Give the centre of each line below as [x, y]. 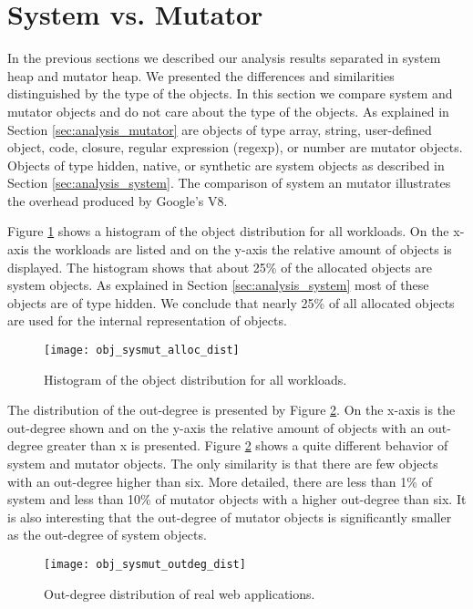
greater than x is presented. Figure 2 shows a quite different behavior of [247, 445]
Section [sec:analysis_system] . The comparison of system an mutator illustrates [229, 183]
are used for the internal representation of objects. [147, 320]
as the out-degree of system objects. [107, 535]
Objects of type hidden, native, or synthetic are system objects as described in [226, 165]
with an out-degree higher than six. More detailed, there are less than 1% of [220, 481]
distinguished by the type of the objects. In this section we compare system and [230, 93]
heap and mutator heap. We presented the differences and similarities [201, 75]
